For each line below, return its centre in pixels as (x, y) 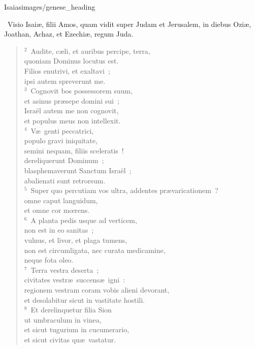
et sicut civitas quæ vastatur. (70, 339)
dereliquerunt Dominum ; (64, 160)
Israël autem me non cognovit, (71, 110)
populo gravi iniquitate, (61, 140)
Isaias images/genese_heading (50, 7)
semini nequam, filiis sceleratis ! (74, 150)
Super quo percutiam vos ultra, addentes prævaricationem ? (124, 190)
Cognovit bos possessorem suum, (82, 91)
